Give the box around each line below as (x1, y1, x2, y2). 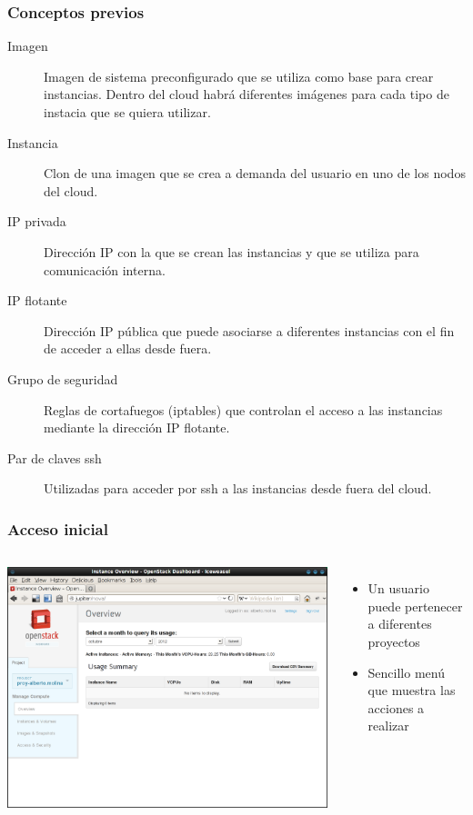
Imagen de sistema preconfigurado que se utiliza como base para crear (44, 66, 434, 85)
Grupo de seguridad (7, 369, 118, 388)
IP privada (7, 212, 66, 231)
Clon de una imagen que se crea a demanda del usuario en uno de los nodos (44, 164, 466, 183)
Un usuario (367, 579, 429, 598)
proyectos (367, 631, 420, 651)
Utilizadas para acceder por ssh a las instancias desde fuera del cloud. (44, 479, 432, 498)
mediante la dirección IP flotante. (44, 418, 230, 437)
